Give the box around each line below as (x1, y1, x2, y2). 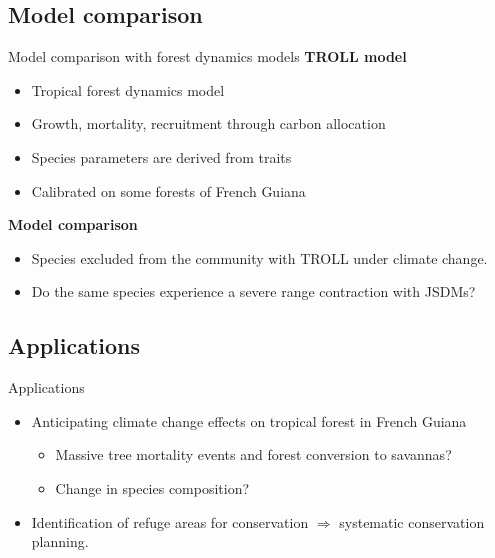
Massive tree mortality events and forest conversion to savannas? (55, 444, 452, 465)
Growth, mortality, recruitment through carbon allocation (31, 113, 386, 134)
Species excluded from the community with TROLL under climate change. (31, 247, 488, 268)
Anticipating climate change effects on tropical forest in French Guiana (31, 410, 467, 431)
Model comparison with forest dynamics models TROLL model (8, 46, 407, 67)
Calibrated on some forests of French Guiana (31, 180, 306, 201)
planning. (31, 531, 89, 552)
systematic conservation (339, 511, 485, 532)
